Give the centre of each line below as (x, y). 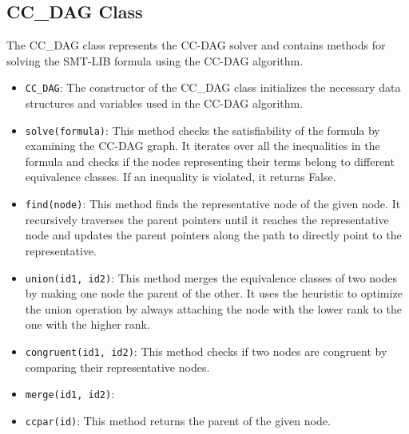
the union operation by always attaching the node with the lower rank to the (213, 308)
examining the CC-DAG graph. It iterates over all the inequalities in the (203, 146)
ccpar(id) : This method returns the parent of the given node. (178, 420)
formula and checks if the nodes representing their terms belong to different (210, 161)
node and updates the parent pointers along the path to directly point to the (213, 235)
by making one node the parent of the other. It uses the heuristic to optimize (214, 293)
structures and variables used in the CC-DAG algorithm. (164, 103)
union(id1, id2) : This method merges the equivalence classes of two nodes (211, 277)
